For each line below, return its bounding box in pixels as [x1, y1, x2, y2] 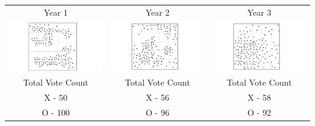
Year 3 [247, 5, 271, 18]
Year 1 [44, 5, 68, 18]
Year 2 [145, 5, 170, 18]
